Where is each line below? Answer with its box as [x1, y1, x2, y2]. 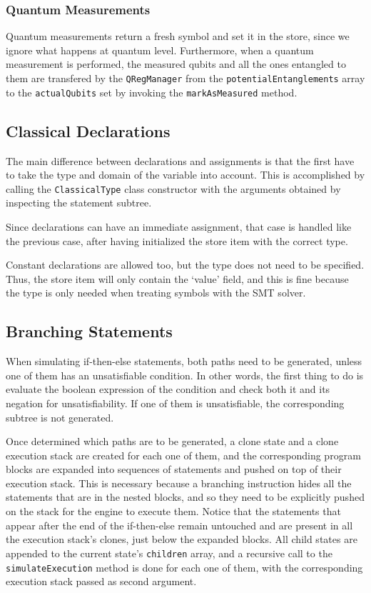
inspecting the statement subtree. [6, 195, 152, 210]
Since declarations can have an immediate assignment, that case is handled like [6, 219, 352, 234]
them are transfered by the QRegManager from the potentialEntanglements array [6, 71, 365, 85]
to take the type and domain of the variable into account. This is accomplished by [6, 167, 365, 182]
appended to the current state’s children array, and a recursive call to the [6, 545, 332, 560]
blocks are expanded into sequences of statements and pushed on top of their [6, 462, 342, 477]
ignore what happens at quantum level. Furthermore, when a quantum [6, 42, 314, 57]
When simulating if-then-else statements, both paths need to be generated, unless [6, 354, 362, 369]
